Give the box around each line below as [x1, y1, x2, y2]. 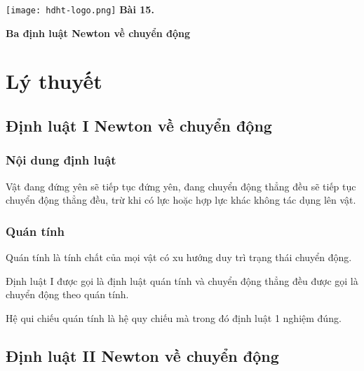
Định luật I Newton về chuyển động [6, 115, 272, 136]
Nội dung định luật [6, 151, 116, 169]
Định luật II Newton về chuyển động [6, 344, 279, 366]
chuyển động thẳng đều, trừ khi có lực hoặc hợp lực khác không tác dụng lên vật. [6, 192, 356, 207]
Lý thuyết [6, 66, 102, 95]
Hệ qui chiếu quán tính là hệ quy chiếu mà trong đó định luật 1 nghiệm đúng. [6, 310, 342, 325]
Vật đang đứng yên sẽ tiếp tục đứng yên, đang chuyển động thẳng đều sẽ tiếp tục [6, 178, 356, 193]
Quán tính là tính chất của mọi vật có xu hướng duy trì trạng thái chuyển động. [6, 250, 352, 265]
